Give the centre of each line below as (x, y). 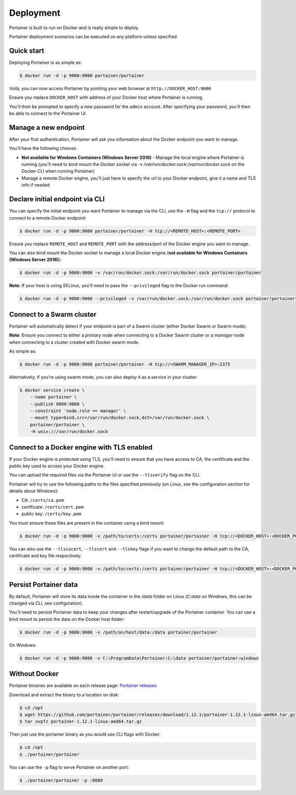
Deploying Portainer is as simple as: (45, 62)
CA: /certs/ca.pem (43, 500)
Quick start (27, 51)
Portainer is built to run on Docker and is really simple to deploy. (74, 28)
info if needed (36, 185)
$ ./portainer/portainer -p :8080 (61, 780)
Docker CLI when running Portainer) (58, 171)
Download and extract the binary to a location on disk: (64, 695)
